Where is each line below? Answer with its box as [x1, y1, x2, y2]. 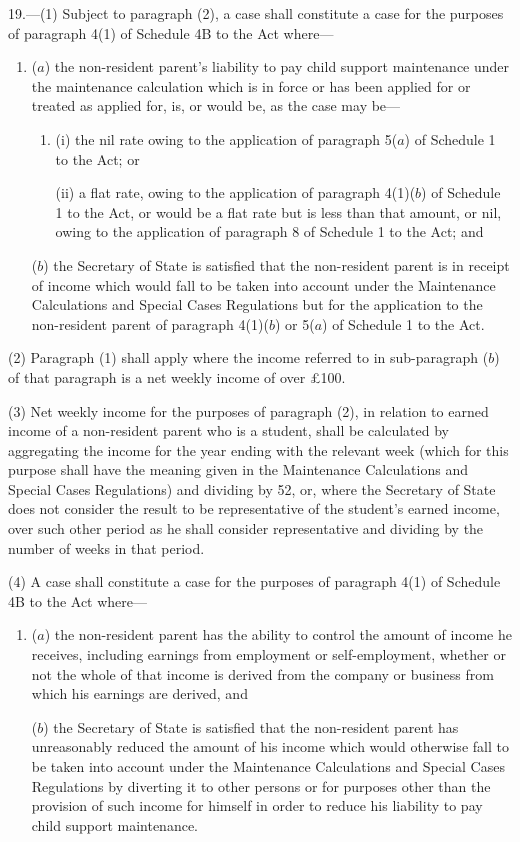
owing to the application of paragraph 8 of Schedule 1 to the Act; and [55, 221, 484, 242]
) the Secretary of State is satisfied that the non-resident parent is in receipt [43, 254, 510, 275]
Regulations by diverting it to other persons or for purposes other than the [31, 775, 491, 796]
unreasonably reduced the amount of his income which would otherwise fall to [31, 736, 509, 757]
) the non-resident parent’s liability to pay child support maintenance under [44, 56, 510, 77]
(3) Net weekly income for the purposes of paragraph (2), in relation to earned [8, 400, 489, 421]
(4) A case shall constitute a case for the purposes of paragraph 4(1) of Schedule [8, 571, 501, 592]
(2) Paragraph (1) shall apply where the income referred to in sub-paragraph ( [8, 347, 489, 368]
